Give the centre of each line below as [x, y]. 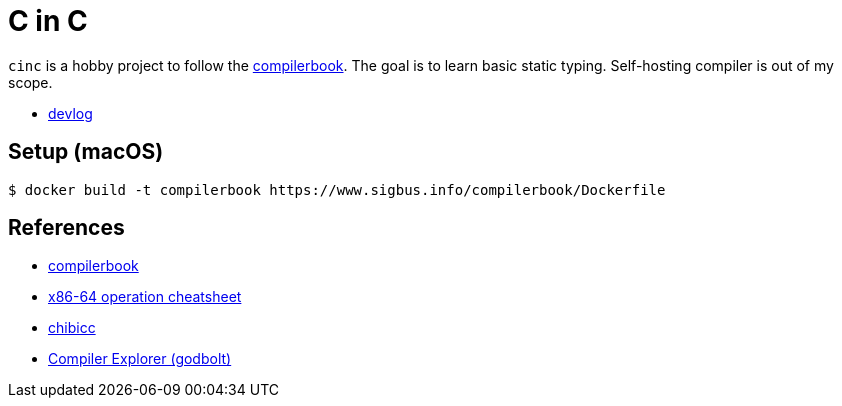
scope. [30, 82]
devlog [70, 113]
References [66, 228]
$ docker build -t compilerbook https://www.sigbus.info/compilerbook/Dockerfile [337, 189]
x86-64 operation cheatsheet [145, 297]
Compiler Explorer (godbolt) [140, 359]
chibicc [72, 328]
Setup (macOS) [86, 152]
